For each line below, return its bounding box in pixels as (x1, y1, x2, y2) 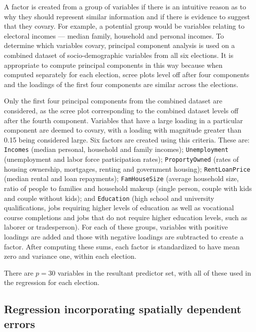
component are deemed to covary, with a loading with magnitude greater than (4, 125, 242, 135)
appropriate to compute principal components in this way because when (4, 59, 223, 70)
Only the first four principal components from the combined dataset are (4, 95, 222, 106)
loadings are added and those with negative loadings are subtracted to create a (4, 231, 244, 241)
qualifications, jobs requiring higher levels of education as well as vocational (4, 202, 234, 213)
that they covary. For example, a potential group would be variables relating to (4, 21, 245, 31)
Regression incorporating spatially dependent (4, 301, 242, 317)
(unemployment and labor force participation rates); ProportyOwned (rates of (4, 153, 239, 164)
